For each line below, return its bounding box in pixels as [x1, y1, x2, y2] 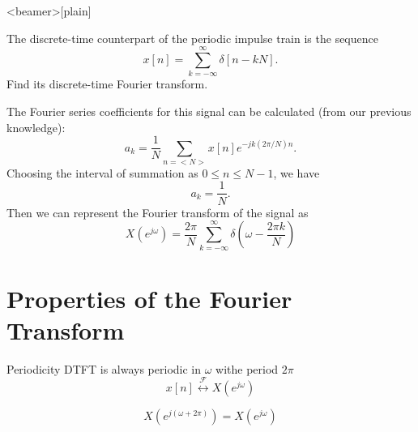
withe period [215, 360, 279, 377]
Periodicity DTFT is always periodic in [6, 360, 202, 377]
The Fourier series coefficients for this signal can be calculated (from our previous [6, 102, 412, 119]
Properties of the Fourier [6, 281, 292, 314]
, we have [273, 164, 320, 181]
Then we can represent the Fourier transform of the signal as [6, 203, 309, 220]
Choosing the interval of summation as [6, 164, 198, 181]
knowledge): [6, 118, 66, 135]
